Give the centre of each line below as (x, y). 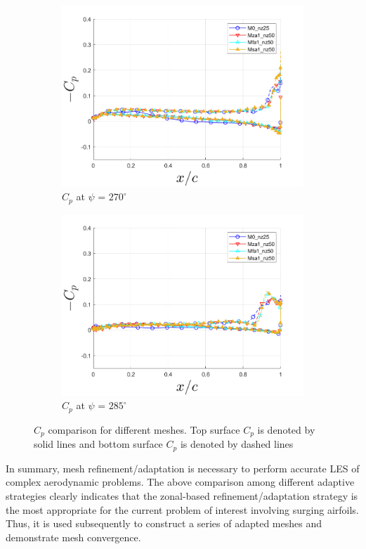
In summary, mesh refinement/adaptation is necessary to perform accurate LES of (183, 468)
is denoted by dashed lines (237, 444)
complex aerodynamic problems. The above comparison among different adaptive (180, 482)
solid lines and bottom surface (98, 444)
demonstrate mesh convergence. (73, 537)
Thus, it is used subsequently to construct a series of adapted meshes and (164, 523)
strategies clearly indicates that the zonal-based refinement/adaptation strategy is (182, 495)
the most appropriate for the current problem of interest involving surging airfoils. (182, 509)
